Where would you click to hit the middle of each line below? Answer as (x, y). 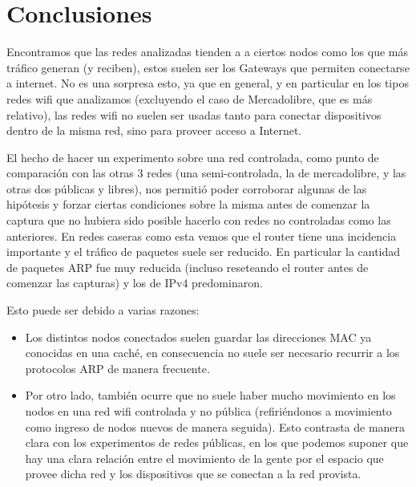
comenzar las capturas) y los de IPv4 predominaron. (135, 283)
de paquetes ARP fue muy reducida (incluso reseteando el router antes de (188, 267)
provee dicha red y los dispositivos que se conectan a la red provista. (193, 474)
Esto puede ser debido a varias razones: (103, 310)
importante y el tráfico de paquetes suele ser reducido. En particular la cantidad (204, 252)
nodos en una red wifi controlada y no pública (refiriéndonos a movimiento (208, 411)
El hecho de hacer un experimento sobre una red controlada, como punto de (193, 157)
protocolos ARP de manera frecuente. (117, 368)
